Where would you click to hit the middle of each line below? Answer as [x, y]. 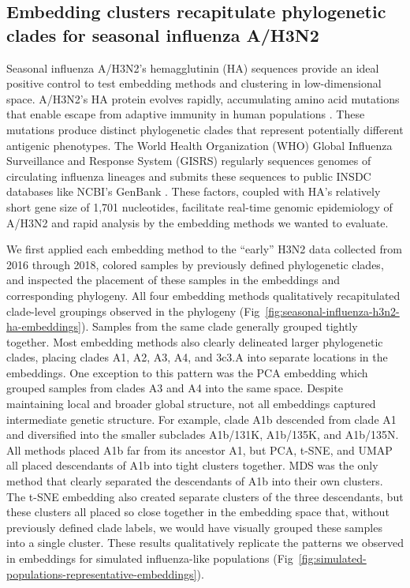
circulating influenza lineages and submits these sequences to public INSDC [189, 176]
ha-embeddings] [44, 326]
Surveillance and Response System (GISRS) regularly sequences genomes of [189, 161]
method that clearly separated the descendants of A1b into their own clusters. [195, 481]
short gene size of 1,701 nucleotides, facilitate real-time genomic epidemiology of [199, 206]
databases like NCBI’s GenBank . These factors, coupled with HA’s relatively [194, 191]
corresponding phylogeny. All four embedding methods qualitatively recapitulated [203, 295]
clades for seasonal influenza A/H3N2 [163, 34]
